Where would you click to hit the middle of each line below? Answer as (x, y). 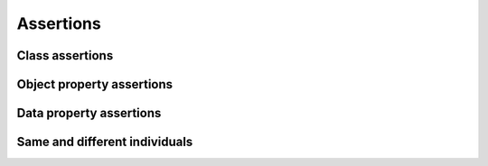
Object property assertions (95, 84)
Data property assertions (89, 113)
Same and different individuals (105, 142)
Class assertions (65, 55)
